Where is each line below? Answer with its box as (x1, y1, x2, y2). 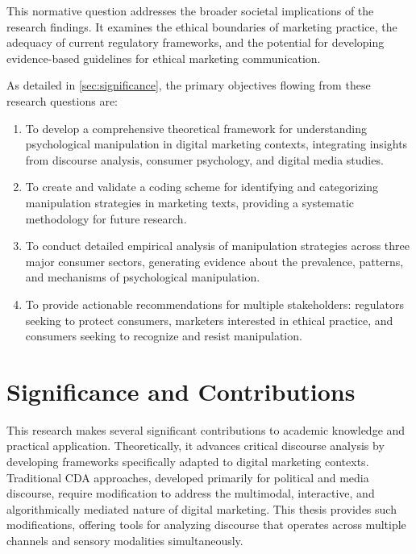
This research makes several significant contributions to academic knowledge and (6, 421, 406, 438)
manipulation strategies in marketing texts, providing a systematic (25, 194, 355, 210)
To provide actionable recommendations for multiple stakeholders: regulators (25, 295, 404, 312)
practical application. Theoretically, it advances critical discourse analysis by (6, 437, 385, 454)
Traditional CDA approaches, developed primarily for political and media (6, 469, 369, 485)
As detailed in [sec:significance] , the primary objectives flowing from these (6, 77, 371, 94)
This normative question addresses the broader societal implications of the (6, 2, 374, 19)
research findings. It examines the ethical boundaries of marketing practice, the (6, 18, 397, 35)
